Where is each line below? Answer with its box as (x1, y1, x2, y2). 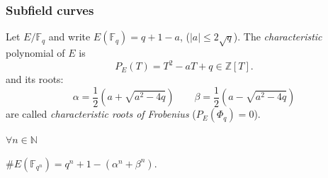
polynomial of (6, 45, 65, 60)
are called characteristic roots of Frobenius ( (6, 106, 196, 121)
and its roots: (6, 72, 64, 87)
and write (48, 29, 91, 44)
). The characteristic (233, 29, 322, 44)
